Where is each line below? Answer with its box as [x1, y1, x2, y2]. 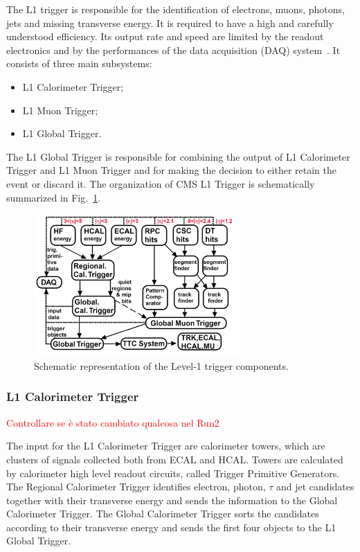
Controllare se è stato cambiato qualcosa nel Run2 [6, 415, 219, 429]
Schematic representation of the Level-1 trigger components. [34, 358, 289, 373]
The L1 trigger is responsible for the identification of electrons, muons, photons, [6, 2, 345, 16]
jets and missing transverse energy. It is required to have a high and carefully [6, 15, 334, 30]
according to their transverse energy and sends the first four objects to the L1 [6, 519, 336, 534]
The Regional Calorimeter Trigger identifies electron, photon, [6, 479, 266, 494]
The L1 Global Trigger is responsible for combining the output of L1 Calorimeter [6, 149, 350, 163]
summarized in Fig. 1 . [6, 190, 101, 204]
